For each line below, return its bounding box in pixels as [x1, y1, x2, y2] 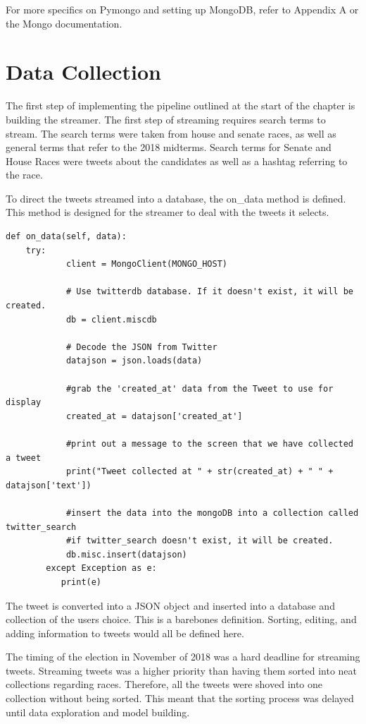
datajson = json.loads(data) [65, 356, 203, 366]
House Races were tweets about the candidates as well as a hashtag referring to [6, 153, 348, 168]
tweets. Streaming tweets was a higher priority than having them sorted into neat [6, 663, 358, 677]
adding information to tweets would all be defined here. [6, 625, 244, 640]
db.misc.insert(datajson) [65, 549, 187, 560]
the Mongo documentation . [6, 16, 122, 30]
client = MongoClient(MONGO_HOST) [65, 259, 227, 270]
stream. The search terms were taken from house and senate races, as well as [6, 126, 336, 140]
